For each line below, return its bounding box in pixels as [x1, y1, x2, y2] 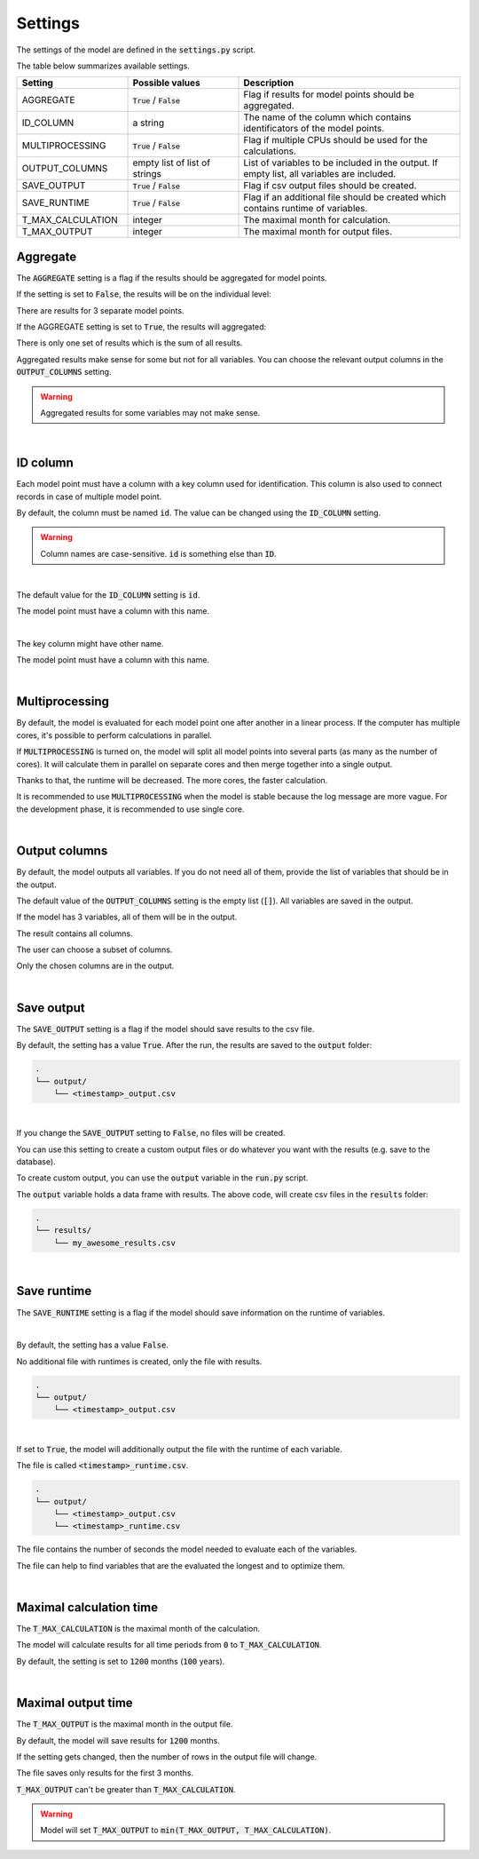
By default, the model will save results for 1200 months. [16, 1735, 221, 1745]
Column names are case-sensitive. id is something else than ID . [40, 548, 277, 559]
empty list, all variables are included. [243, 168, 397, 180]
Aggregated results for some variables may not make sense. [40, 407, 261, 417]
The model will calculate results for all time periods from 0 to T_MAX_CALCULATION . [16, 1640, 322, 1650]
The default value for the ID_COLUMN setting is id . [16, 589, 200, 600]
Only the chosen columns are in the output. [16, 960, 175, 972]
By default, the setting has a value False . [16, 1339, 169, 1350]
